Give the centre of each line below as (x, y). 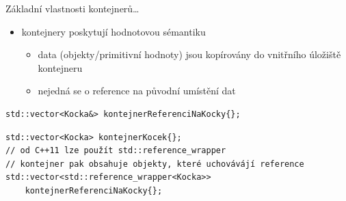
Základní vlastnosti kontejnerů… (72, 8)
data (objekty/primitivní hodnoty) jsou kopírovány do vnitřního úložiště (189, 54)
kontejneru (60, 67)
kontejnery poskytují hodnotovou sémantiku (114, 31)
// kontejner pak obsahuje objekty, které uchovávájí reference (155, 164)
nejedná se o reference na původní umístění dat (137, 91)
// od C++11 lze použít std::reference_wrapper (116, 151)
